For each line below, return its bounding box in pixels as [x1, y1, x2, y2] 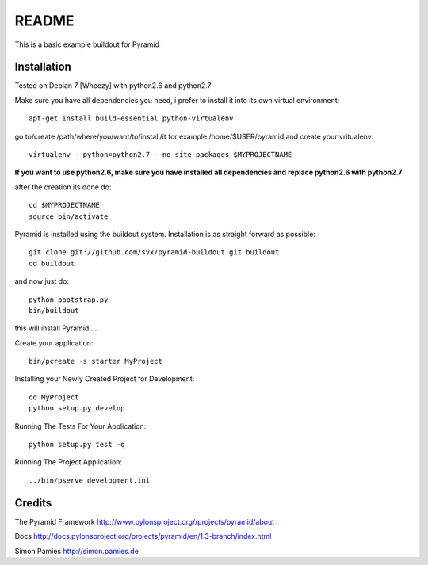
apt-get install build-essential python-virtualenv [29, 114, 234, 123]
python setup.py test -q [29, 440, 125, 449]
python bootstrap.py [29, 295, 109, 304]
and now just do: [14, 277, 70, 286]
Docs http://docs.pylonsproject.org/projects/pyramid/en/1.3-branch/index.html [14, 532, 272, 541]
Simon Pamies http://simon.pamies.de [14, 546, 139, 555]
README [14, 12, 75, 29]
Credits [14, 496, 52, 510]
